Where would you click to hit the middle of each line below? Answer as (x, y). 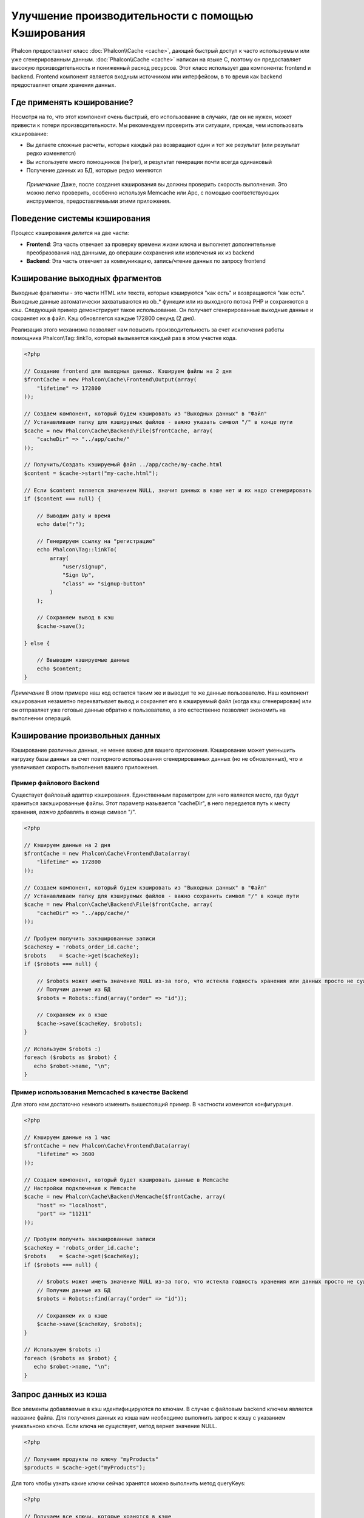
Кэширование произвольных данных (86, 736)
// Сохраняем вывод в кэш (75, 618)
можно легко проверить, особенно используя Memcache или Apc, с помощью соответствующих (153, 192)
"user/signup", (85, 567)
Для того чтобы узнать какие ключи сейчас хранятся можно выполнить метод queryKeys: (128, 1483)
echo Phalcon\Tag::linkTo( (77, 550)
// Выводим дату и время (74, 516)
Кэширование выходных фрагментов (86, 278)
